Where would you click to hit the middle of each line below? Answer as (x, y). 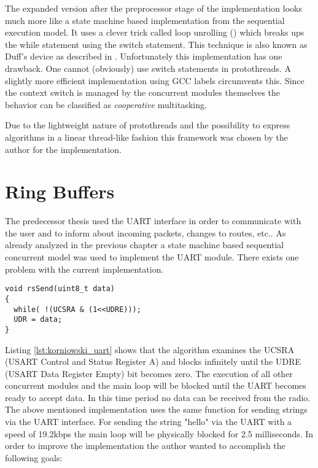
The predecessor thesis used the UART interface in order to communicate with (153, 221)
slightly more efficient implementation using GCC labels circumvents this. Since (155, 80)
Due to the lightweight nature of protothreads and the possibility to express (148, 125)
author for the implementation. (63, 149)
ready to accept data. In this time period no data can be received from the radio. (158, 397)
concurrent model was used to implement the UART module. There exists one (152, 257)
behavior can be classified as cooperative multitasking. (106, 104)
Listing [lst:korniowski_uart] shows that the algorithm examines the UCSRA (150, 349)
